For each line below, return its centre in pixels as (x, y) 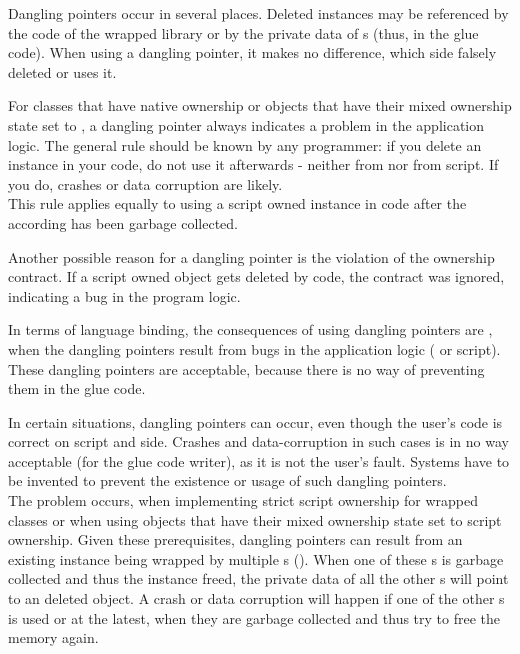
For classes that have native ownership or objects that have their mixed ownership (260, 105)
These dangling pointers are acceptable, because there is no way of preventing (246, 368)
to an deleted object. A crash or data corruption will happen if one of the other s (256, 598)
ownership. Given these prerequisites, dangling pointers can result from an (235, 539)
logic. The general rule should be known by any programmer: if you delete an (245, 144)
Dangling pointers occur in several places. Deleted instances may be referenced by (258, 13)
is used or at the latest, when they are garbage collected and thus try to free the (254, 617)
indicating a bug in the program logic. (124, 295)
